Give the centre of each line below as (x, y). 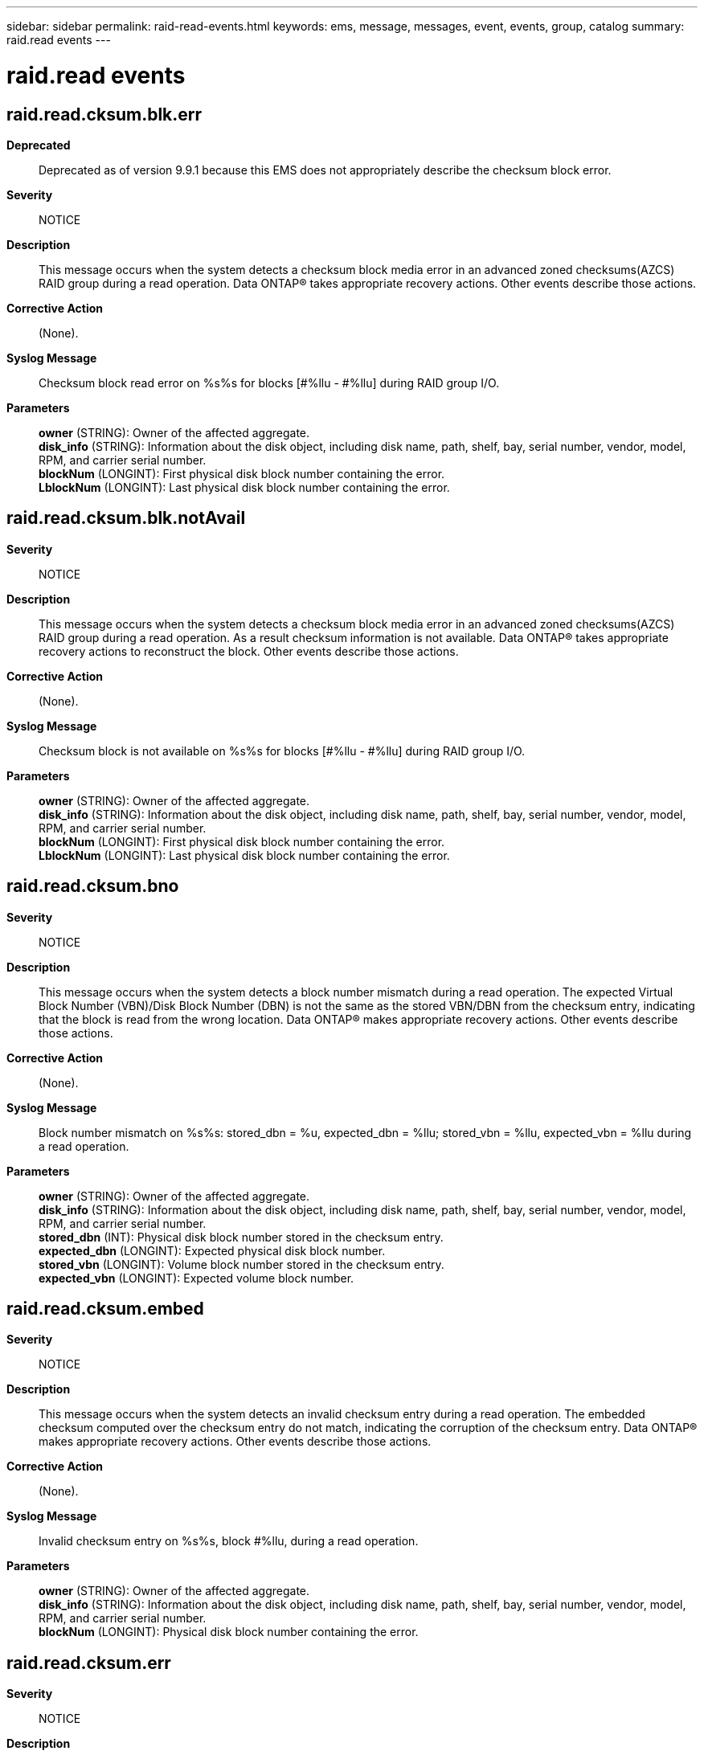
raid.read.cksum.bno (93, 886)
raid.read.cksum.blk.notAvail (126, 518)
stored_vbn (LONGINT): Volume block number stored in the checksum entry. (241, 1264)
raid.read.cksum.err (89, 1663)
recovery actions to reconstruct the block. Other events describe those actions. (249, 651)
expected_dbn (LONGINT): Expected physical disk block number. (212, 1250)
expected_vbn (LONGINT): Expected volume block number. (196, 1278)
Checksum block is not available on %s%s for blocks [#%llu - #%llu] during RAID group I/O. (282, 751)
